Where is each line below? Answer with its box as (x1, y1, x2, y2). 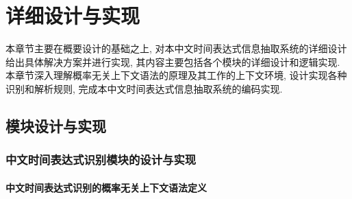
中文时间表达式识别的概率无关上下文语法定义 (5, 180, 207, 194)
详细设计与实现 (5, 1, 140, 30)
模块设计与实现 (5, 115, 106, 136)
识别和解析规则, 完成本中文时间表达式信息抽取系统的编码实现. (5, 81, 283, 95)
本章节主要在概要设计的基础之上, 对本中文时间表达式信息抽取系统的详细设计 (5, 41, 347, 56)
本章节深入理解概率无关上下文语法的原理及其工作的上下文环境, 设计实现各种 (5, 68, 347, 82)
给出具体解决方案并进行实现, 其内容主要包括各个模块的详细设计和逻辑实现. (5, 54, 340, 69)
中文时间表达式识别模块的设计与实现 (5, 151, 197, 168)
